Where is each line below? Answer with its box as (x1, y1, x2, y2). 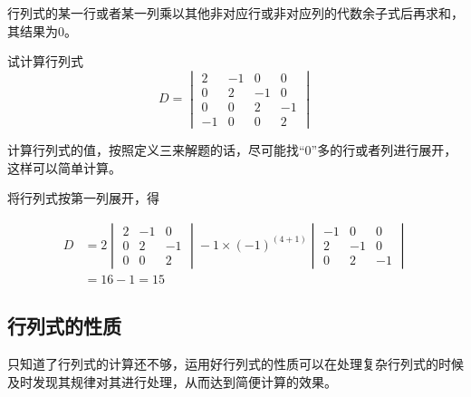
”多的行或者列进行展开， (311, 140, 457, 160)
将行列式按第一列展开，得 (7, 189, 159, 208)
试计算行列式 (7, 52, 83, 71)
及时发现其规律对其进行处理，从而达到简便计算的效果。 (7, 372, 337, 391)
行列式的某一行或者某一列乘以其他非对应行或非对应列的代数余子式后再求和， (7, 4, 464, 22)
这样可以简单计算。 (7, 158, 121, 177)
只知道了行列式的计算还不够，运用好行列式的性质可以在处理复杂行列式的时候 (7, 354, 464, 373)
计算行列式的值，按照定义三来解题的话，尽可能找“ (7, 140, 305, 160)
